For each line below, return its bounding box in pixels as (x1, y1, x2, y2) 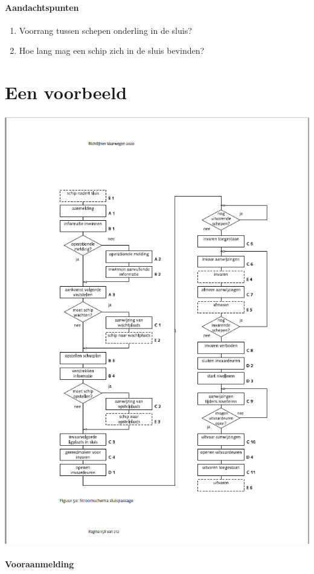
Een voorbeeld (5, 80, 127, 105)
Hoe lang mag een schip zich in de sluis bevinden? (19, 44, 205, 57)
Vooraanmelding (5, 558, 74, 570)
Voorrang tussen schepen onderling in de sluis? (19, 24, 192, 36)
